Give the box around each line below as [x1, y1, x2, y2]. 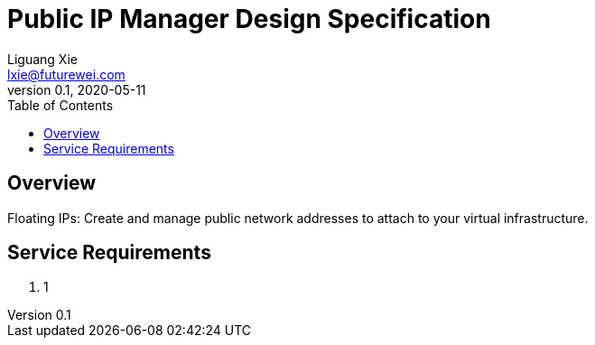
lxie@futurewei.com [7, 66, 126, 82]
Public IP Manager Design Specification [7, 4, 491, 34]
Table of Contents [7, 97, 114, 113]
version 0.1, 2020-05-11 [7, 81, 146, 98]
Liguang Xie [7, 51, 78, 67]
